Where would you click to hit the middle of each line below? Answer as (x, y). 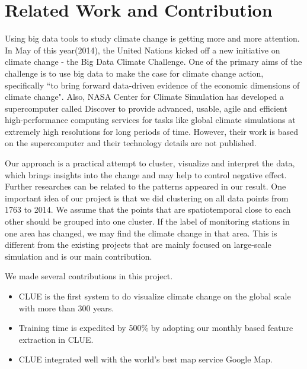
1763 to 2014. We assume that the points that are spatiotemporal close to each (148, 209)
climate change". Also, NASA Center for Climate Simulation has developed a (144, 97)
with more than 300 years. (66, 307)
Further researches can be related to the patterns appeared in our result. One (145, 186)
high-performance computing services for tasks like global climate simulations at (150, 120)
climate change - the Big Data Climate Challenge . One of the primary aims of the (153, 61)
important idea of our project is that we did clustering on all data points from (147, 198)
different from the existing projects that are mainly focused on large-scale (138, 245)
